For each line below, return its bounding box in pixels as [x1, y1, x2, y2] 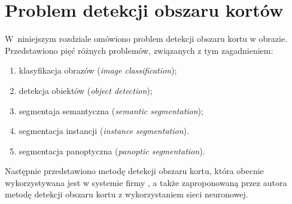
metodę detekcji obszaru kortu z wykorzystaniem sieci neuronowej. [5, 188, 248, 200]
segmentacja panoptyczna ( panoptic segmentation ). [19, 144, 205, 157]
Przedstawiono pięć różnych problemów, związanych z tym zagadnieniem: [5, 44, 273, 56]
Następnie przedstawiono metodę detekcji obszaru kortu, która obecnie [5, 165, 264, 177]
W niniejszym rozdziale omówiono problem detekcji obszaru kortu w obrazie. [5, 32, 288, 45]
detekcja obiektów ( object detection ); [19, 84, 153, 96]
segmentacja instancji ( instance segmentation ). [19, 124, 189, 137]
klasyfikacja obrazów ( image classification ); [19, 64, 177, 77]
